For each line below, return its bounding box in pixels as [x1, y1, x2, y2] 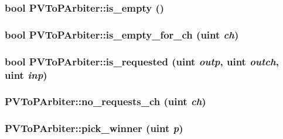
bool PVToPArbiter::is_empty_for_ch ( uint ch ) [5, 27, 239, 41]
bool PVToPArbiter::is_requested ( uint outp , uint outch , [5, 54, 279, 68]
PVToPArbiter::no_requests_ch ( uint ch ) [5, 94, 206, 109]
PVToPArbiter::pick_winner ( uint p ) [5, 121, 183, 135]
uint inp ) [5, 67, 47, 82]
